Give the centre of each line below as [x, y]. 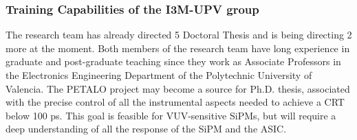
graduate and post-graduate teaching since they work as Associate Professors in [173, 61]
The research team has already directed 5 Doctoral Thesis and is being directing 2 [179, 35]
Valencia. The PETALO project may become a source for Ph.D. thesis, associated [178, 88]
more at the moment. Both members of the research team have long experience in [178, 48]
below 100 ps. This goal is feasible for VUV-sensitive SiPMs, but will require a [171, 115]
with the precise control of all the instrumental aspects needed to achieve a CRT [175, 102]
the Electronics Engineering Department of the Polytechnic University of [159, 75]
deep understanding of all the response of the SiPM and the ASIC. [146, 129]
